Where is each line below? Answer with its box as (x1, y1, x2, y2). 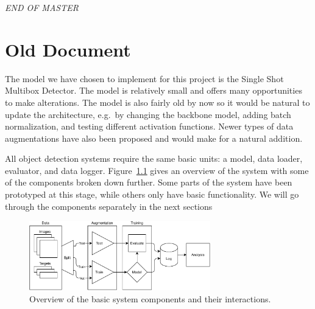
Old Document (5, 36, 131, 61)
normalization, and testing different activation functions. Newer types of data (5, 120, 294, 133)
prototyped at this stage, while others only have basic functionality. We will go (5, 188, 299, 201)
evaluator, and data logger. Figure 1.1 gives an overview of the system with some (5, 164, 309, 176)
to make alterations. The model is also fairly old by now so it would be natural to (5, 95, 310, 108)
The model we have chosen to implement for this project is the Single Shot (5, 72, 284, 85)
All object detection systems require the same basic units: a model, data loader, (5, 152, 303, 165)
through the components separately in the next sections (5, 200, 213, 212)
